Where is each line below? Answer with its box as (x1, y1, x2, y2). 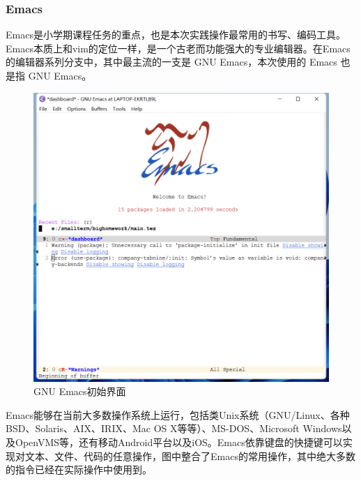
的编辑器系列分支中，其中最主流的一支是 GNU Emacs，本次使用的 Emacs (6, 54, 337, 69)
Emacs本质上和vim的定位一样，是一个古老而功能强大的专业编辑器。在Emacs (6, 40, 351, 55)
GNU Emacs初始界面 (33, 384, 126, 399)
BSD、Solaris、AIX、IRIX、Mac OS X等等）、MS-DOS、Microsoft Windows (6, 421, 342, 436)
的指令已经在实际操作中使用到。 (6, 462, 152, 477)
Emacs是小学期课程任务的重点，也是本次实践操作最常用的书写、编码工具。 (6, 27, 346, 42)
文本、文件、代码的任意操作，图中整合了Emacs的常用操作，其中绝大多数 (24, 448, 355, 463)
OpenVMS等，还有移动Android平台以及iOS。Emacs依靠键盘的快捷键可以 (15, 434, 343, 449)
